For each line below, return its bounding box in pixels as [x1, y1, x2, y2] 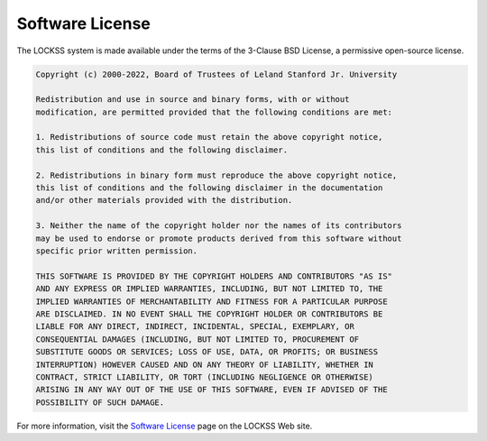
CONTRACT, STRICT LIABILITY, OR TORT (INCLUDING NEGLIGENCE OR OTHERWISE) [35, 372, 374, 382]
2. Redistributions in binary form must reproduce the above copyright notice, [35, 170, 398, 180]
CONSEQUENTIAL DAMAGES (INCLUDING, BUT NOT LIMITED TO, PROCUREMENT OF [35, 334, 360, 345]
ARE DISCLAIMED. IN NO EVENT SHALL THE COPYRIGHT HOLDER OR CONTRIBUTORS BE [35, 308, 383, 319]
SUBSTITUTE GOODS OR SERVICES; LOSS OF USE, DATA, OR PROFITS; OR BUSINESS [35, 347, 379, 357]
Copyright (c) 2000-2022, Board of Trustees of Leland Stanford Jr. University [35, 69, 398, 79]
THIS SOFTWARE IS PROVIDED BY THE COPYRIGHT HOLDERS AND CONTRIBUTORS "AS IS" [35, 271, 392, 281]
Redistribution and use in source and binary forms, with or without [35, 95, 350, 105]
